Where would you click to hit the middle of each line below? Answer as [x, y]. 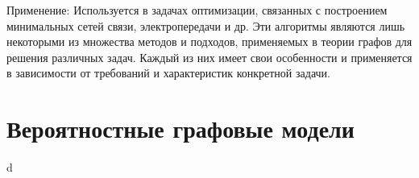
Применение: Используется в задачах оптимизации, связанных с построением [197, 10]
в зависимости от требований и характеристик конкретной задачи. [168, 73]
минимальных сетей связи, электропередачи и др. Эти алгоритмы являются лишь [206, 25]
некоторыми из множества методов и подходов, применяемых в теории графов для [209, 41]
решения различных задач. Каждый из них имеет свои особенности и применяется [209, 57]
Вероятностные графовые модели [180, 128]
